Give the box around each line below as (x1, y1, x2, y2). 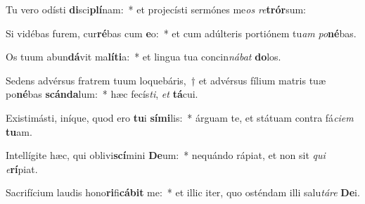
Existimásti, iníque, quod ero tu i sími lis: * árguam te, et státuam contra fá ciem (6, 110, 354, 125)
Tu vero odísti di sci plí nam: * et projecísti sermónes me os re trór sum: (6, 2, 306, 16)
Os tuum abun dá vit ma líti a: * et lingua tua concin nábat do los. (6, 49, 281, 64)
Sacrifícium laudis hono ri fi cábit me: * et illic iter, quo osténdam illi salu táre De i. (6, 185, 360, 200)
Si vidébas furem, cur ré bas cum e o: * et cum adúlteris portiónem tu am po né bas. (6, 25, 357, 40)
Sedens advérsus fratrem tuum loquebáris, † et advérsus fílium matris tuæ (6, 72, 326, 87)
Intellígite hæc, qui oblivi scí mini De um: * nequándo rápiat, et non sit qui (6, 148, 326, 162)
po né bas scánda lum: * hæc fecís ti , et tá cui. (6, 87, 198, 101)
